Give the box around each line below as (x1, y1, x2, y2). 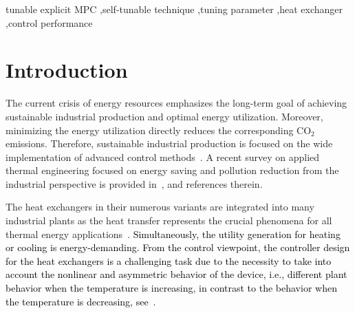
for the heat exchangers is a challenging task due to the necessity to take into (6, 253, 332, 268)
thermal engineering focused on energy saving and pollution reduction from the (6, 163, 339, 177)
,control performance (6, 15, 93, 30)
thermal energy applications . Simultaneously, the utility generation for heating (6, 226, 341, 241)
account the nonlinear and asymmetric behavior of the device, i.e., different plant (6, 267, 347, 281)
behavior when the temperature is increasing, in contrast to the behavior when (6, 281, 337, 295)
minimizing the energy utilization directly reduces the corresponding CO (6, 122, 312, 137)
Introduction (6, 56, 128, 84)
